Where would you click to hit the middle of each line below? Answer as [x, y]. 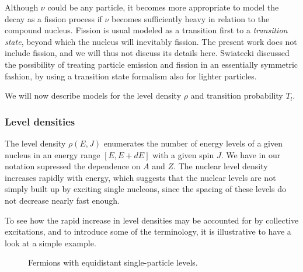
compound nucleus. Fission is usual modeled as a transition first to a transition [146, 30]
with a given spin [183, 154]
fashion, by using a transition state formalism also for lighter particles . [131, 76]
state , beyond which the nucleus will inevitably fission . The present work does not [151, 41]
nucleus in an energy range [53, 154]
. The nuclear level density [221, 166]
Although [22, 7]
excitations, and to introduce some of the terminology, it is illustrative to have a [148, 231]
